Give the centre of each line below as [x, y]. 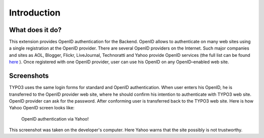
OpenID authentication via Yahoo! [55, 119]
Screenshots [29, 76]
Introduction [35, 13]
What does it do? [35, 30]
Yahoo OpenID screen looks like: [42, 108]
